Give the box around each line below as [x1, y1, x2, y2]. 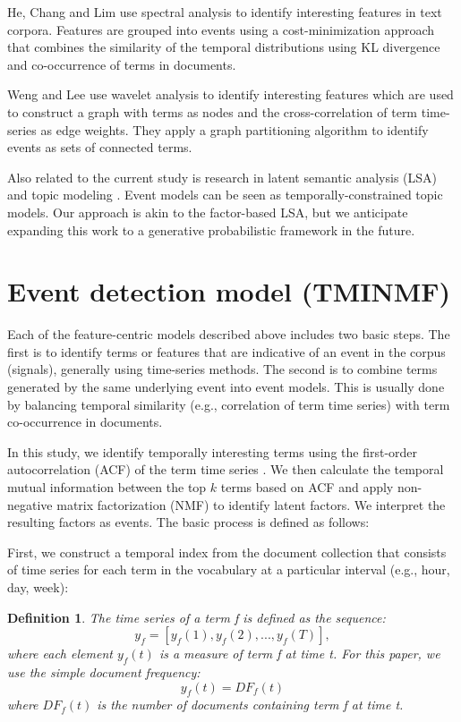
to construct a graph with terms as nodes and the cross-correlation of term [7, 102, 418, 121]
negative [7, 495, 53, 514]
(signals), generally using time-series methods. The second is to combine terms [7, 360, 438, 378]
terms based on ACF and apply [220, 478, 394, 496]
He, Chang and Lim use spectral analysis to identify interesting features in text [7, 3, 442, 21]
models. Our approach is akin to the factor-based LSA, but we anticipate [7, 202, 408, 221]
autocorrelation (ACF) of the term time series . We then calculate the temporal [7, 460, 444, 479]
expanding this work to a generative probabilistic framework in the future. [7, 220, 415, 239]
